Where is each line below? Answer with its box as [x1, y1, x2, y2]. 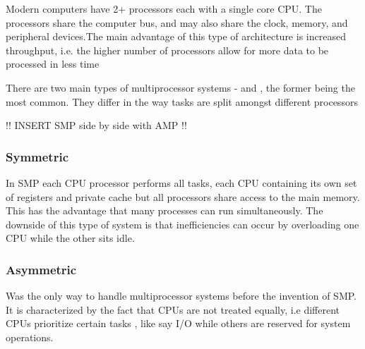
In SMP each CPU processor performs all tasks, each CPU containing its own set [6, 175, 357, 190]
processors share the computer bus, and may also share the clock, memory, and [6, 15, 348, 30]
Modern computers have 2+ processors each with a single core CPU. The [6, 1, 322, 16]
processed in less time [6, 56, 100, 71]
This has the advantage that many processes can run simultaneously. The [6, 203, 323, 218]
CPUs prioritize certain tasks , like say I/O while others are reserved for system [6, 316, 351, 331]
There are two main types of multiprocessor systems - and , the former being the [6, 80, 355, 94]
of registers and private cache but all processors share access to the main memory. [6, 189, 360, 204]
